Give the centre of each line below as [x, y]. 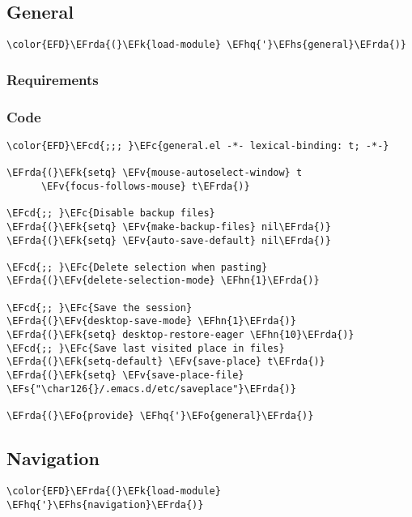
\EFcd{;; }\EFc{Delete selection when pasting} [137, 267]
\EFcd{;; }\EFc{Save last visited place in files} [146, 348]
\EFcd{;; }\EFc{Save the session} [100, 308]
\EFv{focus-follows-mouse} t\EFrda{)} [145, 186]
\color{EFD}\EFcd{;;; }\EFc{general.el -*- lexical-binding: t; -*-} [198, 145]
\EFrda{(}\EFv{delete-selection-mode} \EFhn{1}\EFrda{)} [163, 281]
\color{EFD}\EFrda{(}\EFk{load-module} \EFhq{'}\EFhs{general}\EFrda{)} [206, 45]
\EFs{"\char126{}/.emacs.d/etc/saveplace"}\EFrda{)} [151, 389]
